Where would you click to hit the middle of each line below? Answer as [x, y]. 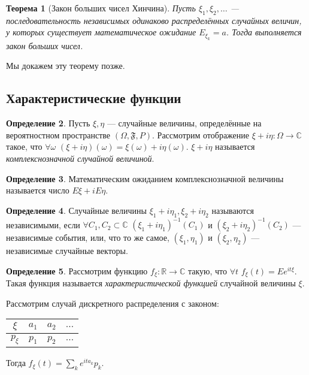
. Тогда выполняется [264, 32]
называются [233, 210]
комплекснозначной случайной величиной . [80, 158]
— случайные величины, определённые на [184, 123]
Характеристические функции [94, 98]
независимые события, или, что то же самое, [88, 238]
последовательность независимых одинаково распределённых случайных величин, [154, 20]
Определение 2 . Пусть [48, 123]
